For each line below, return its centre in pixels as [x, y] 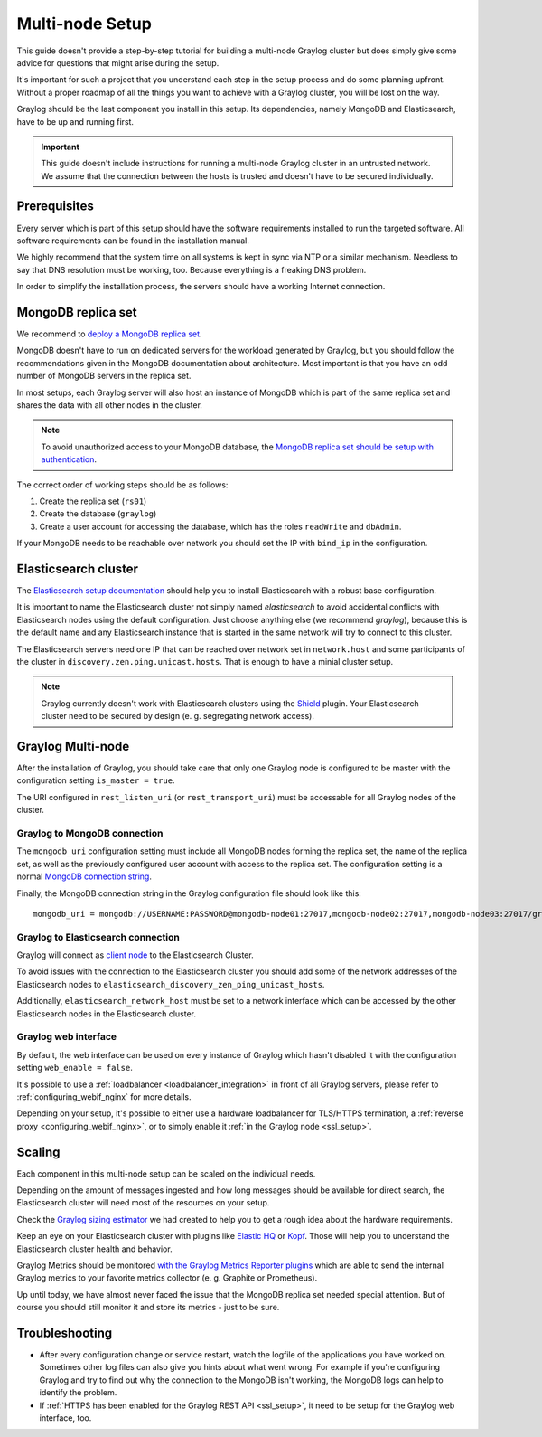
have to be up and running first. [75, 121]
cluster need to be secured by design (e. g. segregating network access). [178, 716]
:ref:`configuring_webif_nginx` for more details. [104, 1097]
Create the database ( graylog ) [98, 514]
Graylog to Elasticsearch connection [98, 937]
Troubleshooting [65, 1333]
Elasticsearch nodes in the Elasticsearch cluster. [107, 1014]
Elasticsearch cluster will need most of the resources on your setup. [143, 1203]
